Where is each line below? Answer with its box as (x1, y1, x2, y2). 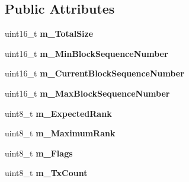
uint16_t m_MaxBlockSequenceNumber (5, 87, 170, 99)
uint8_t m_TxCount (5, 167, 88, 179)
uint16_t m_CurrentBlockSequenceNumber (5, 67, 184, 79)
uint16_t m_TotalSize (5, 27, 94, 40)
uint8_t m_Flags (5, 146, 73, 159)
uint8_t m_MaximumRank (5, 127, 116, 139)
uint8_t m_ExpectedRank (5, 107, 112, 119)
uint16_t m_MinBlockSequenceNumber (5, 47, 168, 59)
